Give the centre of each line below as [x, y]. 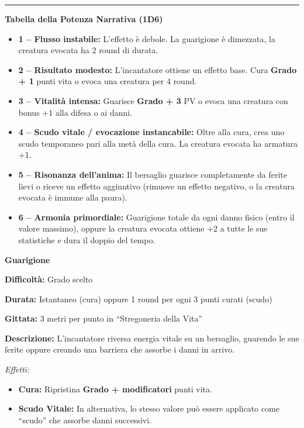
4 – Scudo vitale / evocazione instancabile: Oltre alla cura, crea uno [151, 132]
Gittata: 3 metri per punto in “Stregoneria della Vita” [104, 318]
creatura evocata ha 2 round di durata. [88, 50]
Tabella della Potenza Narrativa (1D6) [84, 19]
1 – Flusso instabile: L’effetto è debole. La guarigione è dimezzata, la [147, 38]
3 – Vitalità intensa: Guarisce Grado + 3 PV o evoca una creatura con [153, 100]
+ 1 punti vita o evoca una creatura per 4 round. [108, 81]
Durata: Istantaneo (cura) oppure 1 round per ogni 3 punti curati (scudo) [139, 298]
